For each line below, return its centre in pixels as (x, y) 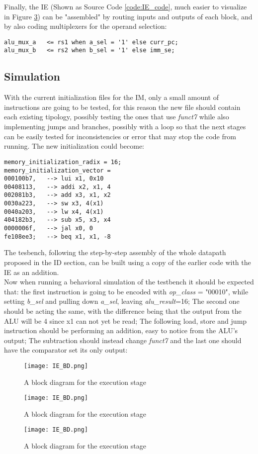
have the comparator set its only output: (66, 350)
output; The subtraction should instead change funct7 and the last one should (123, 340)
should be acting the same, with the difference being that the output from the (123, 311)
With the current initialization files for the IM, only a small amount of (111, 97)
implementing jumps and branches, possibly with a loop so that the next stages (125, 127)
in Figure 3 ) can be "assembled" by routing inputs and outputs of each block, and (128, 16)
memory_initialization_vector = (57, 170)
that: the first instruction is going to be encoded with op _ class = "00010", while (126, 291)
